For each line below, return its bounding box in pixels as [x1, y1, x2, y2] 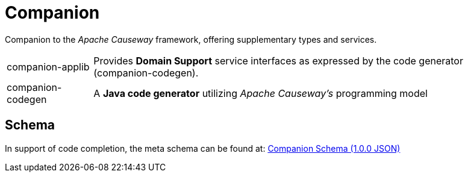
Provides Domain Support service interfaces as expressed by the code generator [93, 54, 463, 67]
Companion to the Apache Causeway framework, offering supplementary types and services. [5, 34, 377, 45]
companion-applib [7, 60, 90, 73]
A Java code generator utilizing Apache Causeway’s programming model [93, 87, 428, 99]
